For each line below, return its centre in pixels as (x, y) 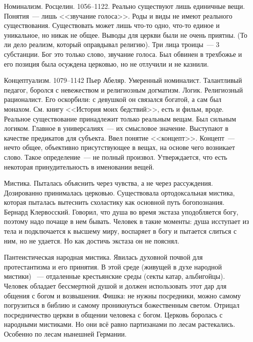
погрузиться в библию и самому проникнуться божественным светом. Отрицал (122, 305)
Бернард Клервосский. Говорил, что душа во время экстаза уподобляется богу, (121, 211)
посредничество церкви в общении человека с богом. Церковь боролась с (113, 314)
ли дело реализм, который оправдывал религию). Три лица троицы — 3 (112, 44)
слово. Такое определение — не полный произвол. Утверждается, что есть (116, 157)
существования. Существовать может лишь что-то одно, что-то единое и (112, 25)
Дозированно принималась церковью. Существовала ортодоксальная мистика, (119, 192)
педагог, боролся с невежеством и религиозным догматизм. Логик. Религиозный (124, 89)
